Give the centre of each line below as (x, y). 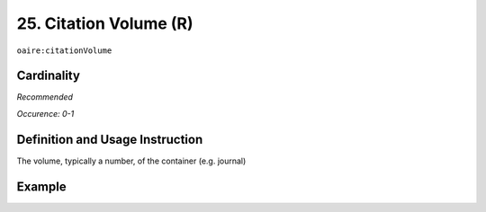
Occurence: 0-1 (45, 113)
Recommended (45, 97)
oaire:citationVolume (64, 50)
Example (41, 186)
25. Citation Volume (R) (105, 23)
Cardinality (49, 76)
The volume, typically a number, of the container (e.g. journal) (131, 161)
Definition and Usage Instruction (110, 139)
